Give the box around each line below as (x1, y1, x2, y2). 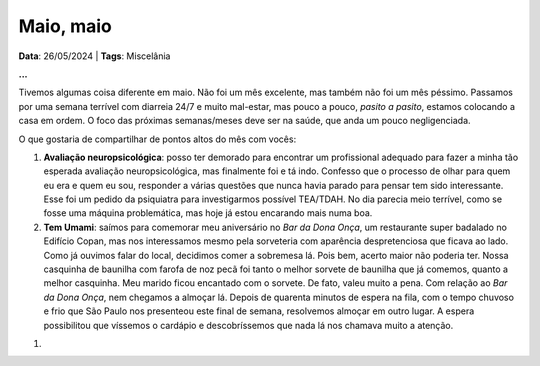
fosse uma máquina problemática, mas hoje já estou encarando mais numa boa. (43, 207, 373, 219)
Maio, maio (18, 15, 112, 37)
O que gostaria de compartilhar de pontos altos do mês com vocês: (18, 133, 297, 145)
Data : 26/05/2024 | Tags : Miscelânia (18, 50, 171, 62)
